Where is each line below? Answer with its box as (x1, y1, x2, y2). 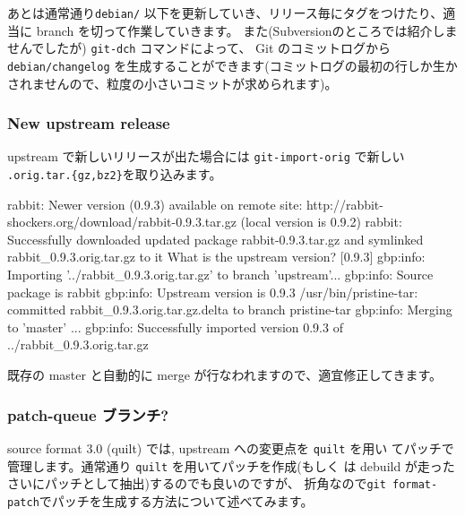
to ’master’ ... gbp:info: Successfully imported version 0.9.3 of (7, 317, 343, 336)
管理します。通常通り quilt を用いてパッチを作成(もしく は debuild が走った (7, 456, 455, 475)
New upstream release (7, 112, 170, 134)
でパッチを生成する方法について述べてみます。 (39, 491, 314, 510)
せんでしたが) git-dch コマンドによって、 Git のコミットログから (7, 39, 392, 57)
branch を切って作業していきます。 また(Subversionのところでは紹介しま (36, 21, 458, 39)
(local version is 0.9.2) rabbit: (240, 212, 402, 231)
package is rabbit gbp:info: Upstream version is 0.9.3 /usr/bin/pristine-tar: (7, 282, 418, 301)
